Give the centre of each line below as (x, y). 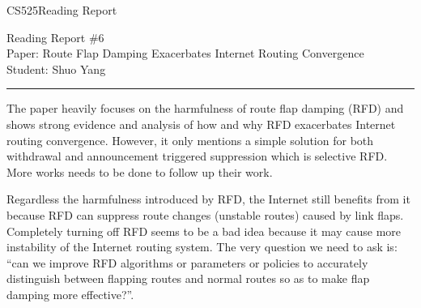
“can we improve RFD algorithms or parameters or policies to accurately (187, 262)
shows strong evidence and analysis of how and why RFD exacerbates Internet (201, 124)
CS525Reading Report (62, 10)
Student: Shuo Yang (56, 68)
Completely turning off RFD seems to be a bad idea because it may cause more (204, 231)
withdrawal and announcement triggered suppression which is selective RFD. (197, 156)
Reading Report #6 (55, 37)
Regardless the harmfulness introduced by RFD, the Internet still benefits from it (208, 199)
